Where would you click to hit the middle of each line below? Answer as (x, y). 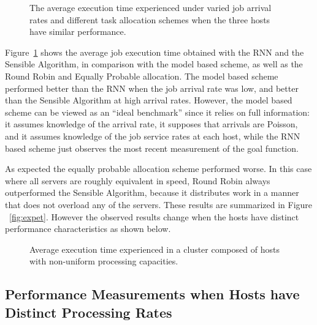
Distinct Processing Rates (89, 312)
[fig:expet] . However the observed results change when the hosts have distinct (154, 216)
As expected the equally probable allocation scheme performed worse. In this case (158, 169)
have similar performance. (78, 32)
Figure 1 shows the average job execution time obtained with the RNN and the (155, 52)
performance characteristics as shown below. (88, 229)
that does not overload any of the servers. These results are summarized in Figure (159, 204)
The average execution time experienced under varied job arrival (151, 7)
